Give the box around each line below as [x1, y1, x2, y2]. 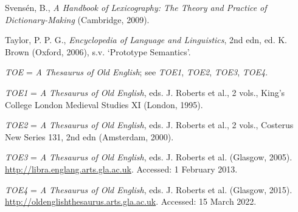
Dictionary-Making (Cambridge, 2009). [5, 13, 150, 26]
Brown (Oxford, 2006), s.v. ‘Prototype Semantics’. [5, 45, 191, 58]
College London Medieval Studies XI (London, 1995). [5, 98, 203, 111]
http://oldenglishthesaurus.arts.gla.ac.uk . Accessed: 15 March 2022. [5, 195, 257, 208]
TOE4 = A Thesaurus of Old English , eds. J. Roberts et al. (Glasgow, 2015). [5, 183, 293, 196]
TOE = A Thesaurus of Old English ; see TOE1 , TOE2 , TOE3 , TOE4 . [5, 66, 268, 78]
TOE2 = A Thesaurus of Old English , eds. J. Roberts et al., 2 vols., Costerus [5, 118, 294, 131]
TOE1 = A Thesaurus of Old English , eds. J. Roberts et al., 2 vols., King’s [5, 86, 285, 98]
